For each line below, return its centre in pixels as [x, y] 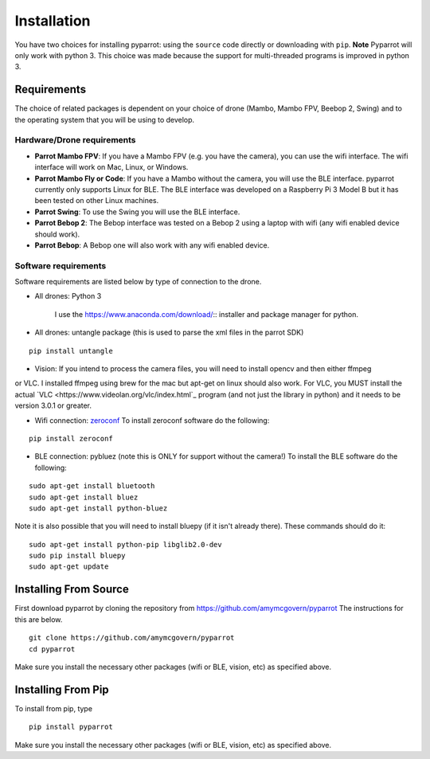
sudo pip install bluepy [77, 556]
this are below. [39, 619]
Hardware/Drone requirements [75, 140]
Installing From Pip [62, 689]
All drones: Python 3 [68, 296]
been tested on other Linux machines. [97, 201]
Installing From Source [72, 589]
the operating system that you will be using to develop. [105, 119]
